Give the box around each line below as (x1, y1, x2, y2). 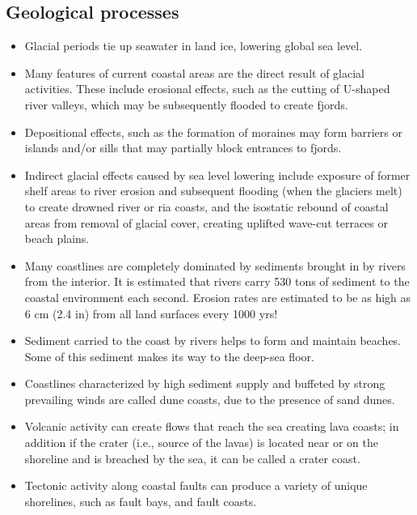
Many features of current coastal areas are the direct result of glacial (24, 64, 364, 81)
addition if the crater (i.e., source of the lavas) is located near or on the (24, 434, 378, 451)
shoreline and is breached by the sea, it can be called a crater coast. (24, 449, 360, 466)
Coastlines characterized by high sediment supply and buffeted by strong (24, 375, 385, 392)
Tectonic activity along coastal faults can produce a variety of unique (24, 477, 368, 494)
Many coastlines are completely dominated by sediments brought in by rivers (24, 257, 406, 274)
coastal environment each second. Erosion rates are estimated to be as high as (24, 288, 411, 305)
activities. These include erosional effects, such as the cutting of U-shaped (24, 80, 390, 97)
